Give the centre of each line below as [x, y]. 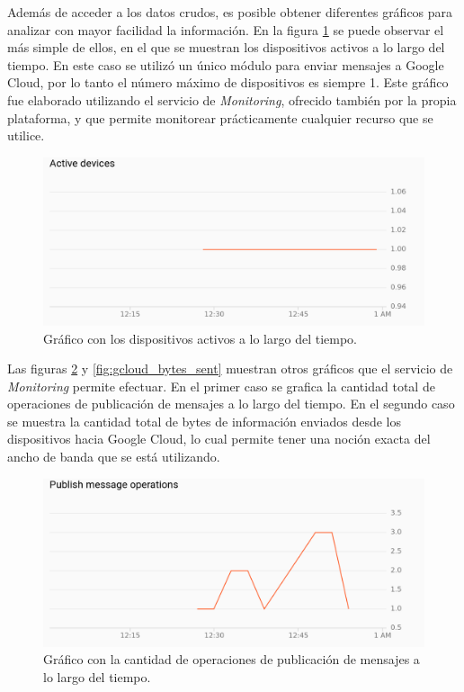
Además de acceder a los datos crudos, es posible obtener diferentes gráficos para [230, 12]
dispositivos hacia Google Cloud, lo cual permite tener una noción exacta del [219, 439]
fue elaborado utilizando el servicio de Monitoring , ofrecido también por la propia [232, 99]
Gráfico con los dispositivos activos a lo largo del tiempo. [200, 338]
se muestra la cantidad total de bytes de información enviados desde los [205, 421]
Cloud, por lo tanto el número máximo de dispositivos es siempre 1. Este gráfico [228, 82]
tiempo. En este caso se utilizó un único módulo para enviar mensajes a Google [226, 64]
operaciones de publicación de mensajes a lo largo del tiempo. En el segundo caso [231, 404]
